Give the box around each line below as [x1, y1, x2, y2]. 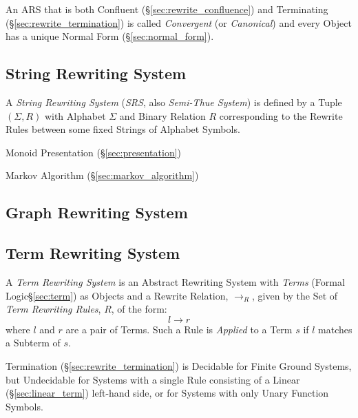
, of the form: [111, 302, 167, 316]
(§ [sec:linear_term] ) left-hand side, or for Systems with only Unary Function [6, 386, 329, 400]
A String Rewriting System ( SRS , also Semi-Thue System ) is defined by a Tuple [6, 94, 342, 109]
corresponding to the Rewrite [219, 108, 343, 123]
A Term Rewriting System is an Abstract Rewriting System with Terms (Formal [6, 274, 345, 289]
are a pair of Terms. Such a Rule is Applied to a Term [65, 322, 293, 336]
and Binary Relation [119, 108, 206, 123]
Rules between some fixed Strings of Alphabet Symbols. [6, 122, 240, 136]
